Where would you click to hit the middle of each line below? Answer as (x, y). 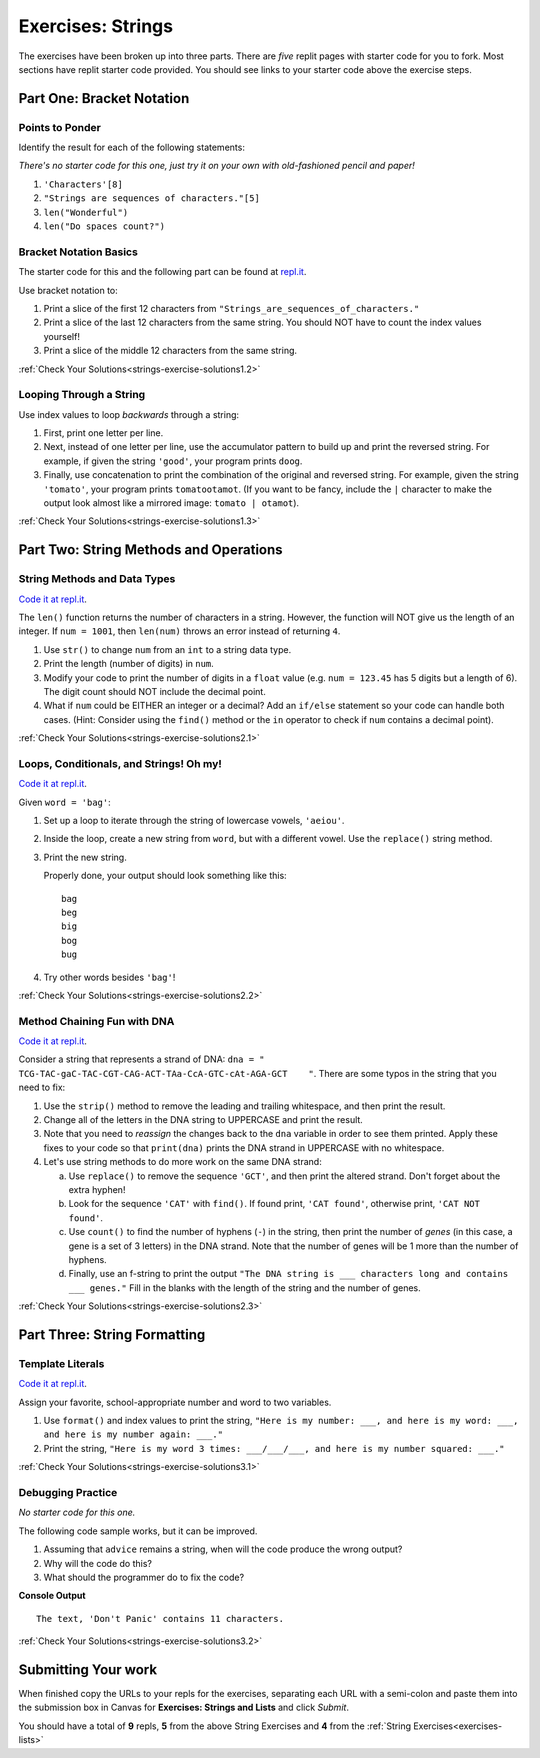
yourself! (61, 336)
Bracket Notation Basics (78, 252)
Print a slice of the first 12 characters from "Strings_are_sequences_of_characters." (231, 308)
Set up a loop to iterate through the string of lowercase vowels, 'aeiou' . (194, 820)
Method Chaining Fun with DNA (96, 1021)
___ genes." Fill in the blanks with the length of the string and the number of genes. (245, 1287)
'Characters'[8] (83, 184)
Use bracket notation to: (68, 290)
